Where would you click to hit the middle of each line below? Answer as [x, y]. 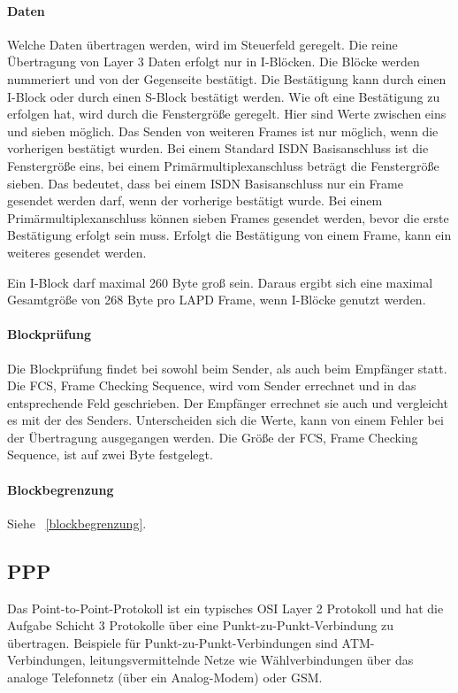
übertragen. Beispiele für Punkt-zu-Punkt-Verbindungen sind [172, 642]
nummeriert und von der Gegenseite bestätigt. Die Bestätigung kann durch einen [227, 78]
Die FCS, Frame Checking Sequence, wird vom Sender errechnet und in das [212, 385]
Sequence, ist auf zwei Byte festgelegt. [110, 454]
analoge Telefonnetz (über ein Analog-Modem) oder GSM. [165, 678]
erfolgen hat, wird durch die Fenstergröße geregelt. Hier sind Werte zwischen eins [227, 114]
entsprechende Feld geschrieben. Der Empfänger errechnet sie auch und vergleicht [228, 402]
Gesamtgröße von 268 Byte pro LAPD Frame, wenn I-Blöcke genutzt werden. [217, 300]
